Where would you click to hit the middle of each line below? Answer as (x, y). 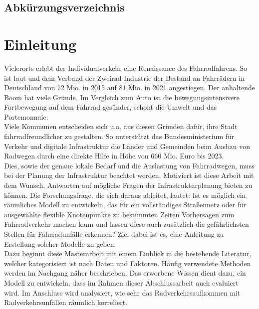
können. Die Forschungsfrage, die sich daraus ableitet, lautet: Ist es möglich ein (125, 195)
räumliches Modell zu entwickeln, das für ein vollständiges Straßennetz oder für (125, 205)
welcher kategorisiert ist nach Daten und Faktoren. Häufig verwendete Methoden (128, 263)
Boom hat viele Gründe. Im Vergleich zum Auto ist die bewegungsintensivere (122, 97)
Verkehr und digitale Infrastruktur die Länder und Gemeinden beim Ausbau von (127, 146)
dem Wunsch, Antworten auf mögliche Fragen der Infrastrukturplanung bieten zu (128, 185)
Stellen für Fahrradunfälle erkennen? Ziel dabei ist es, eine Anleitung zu (114, 234)
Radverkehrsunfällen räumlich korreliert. (66, 302)
